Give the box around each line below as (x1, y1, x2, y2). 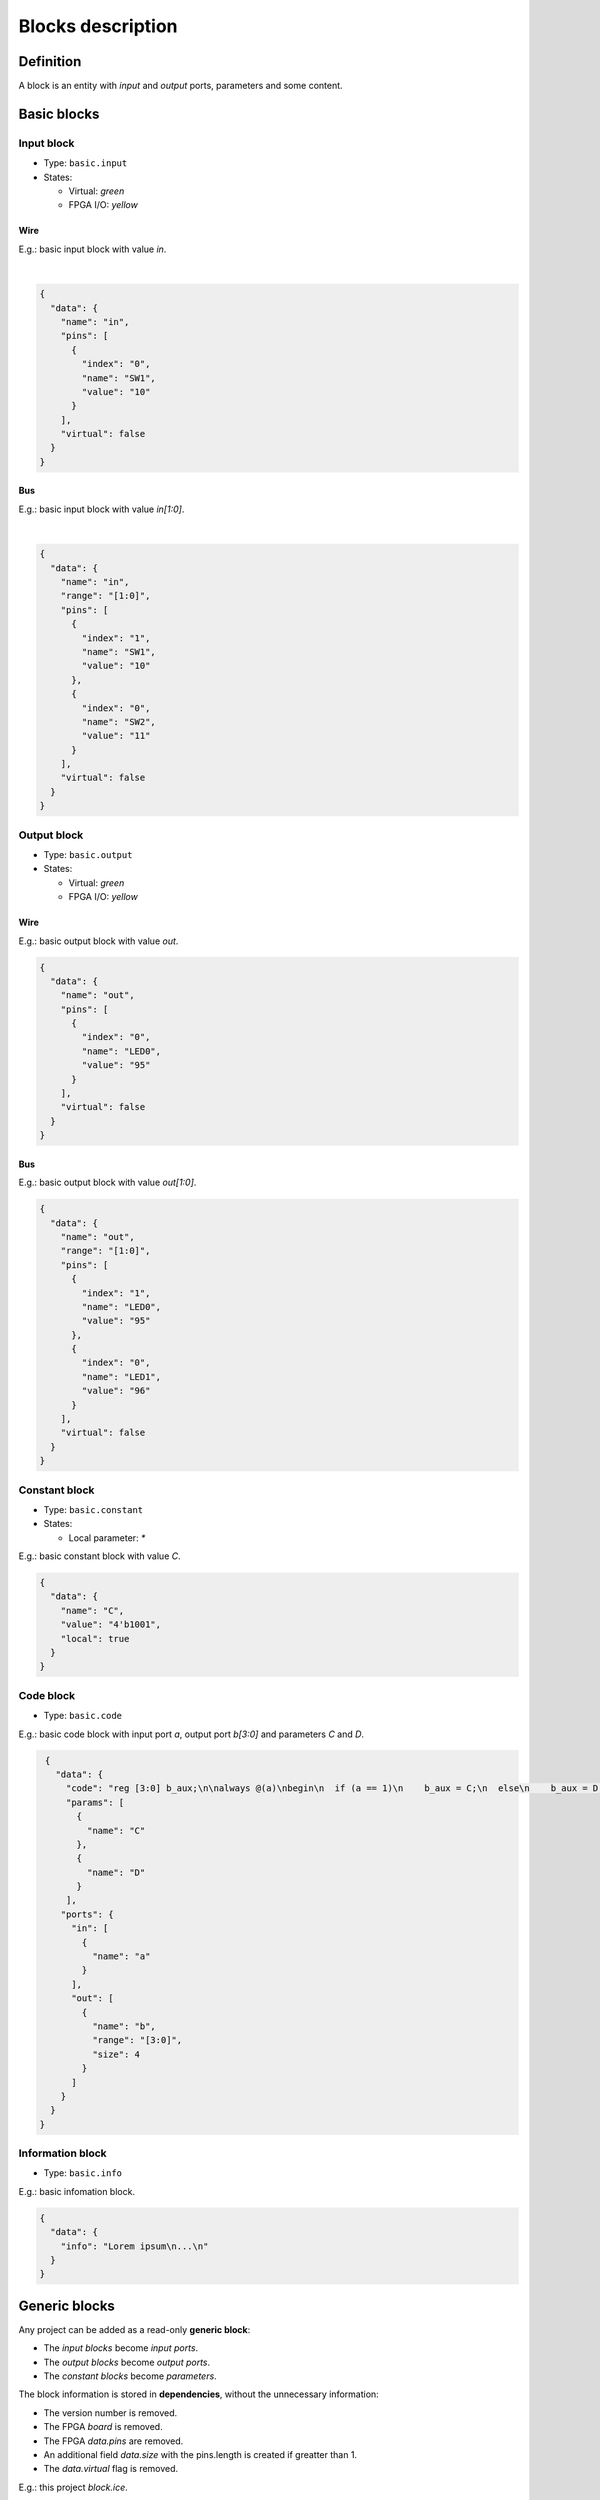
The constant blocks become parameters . (43, 2370, 217, 2382)
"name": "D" (86, 1866, 146, 1878)
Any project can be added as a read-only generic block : (18, 2323, 251, 2335)
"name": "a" (91, 1951, 151, 1962)
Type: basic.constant (43, 1503, 144, 1515)
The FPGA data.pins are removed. (43, 2435, 184, 2447)
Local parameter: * (68, 1531, 146, 1544)
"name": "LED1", (81, 1371, 162, 1382)
